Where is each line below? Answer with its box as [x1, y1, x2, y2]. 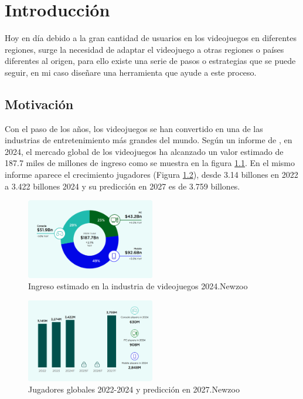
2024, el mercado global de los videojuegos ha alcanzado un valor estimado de [5, 145, 284, 157]
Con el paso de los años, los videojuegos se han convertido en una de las [5, 122, 263, 134]
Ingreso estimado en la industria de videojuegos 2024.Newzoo [28, 280, 248, 292]
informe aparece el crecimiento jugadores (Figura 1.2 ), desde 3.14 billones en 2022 [5, 168, 298, 181]
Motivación [5, 94, 74, 113]
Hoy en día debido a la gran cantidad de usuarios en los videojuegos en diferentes [5, 32, 297, 44]
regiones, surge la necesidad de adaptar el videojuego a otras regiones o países [5, 43, 284, 55]
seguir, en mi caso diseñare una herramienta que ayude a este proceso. [5, 66, 257, 78]
